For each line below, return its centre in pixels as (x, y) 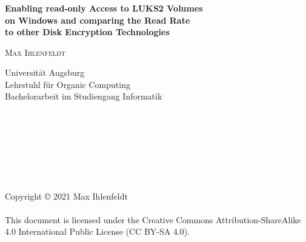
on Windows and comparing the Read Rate (98, 20)
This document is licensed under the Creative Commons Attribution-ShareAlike (153, 219)
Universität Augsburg (45, 72)
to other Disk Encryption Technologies (87, 32)
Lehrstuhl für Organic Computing (68, 84)
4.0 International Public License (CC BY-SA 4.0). (98, 231)
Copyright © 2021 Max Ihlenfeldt (66, 196)
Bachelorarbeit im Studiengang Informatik (84, 96)
